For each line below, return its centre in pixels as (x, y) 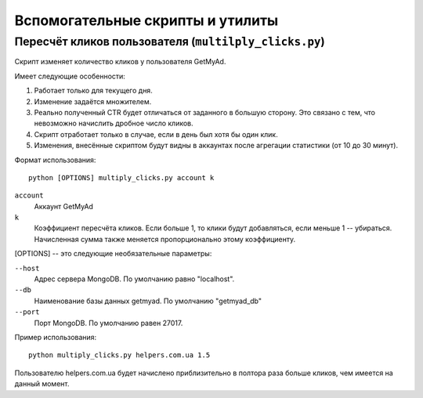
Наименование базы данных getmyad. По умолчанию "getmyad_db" (148, 301)
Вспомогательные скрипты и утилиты (146, 20)
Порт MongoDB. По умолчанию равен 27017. (108, 323)
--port (27, 312)
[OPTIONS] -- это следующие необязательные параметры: (113, 254)
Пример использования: (56, 337)
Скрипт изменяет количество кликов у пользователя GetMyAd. (120, 62)
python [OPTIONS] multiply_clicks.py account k (121, 177)
